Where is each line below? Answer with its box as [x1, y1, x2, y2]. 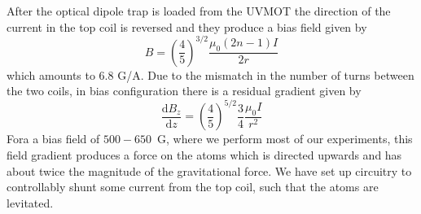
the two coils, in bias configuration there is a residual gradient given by [7, 82, 362, 99]
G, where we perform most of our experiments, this [157, 130, 413, 147]
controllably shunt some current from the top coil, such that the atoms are [7, 178, 379, 195]
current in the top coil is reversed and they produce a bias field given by [7, 18, 367, 35]
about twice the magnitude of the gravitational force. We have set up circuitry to [7, 162, 412, 179]
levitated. [7, 194, 54, 211]
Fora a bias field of [7, 130, 100, 147]
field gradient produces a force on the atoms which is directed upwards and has [7, 146, 402, 163]
